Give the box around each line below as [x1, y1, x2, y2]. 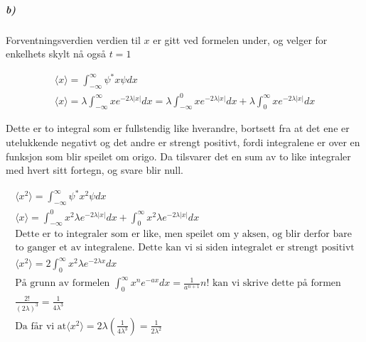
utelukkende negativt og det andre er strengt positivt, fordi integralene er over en [6, 135, 360, 149]
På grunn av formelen [15, 278, 110, 289]
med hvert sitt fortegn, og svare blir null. [6, 162, 183, 177]
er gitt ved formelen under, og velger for [153, 32, 328, 47]
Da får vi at [15, 321, 67, 331]
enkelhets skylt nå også [6, 46, 106, 61]
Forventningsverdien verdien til [6, 32, 141, 47]
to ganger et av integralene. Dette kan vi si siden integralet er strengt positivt [15, 243, 355, 253]
